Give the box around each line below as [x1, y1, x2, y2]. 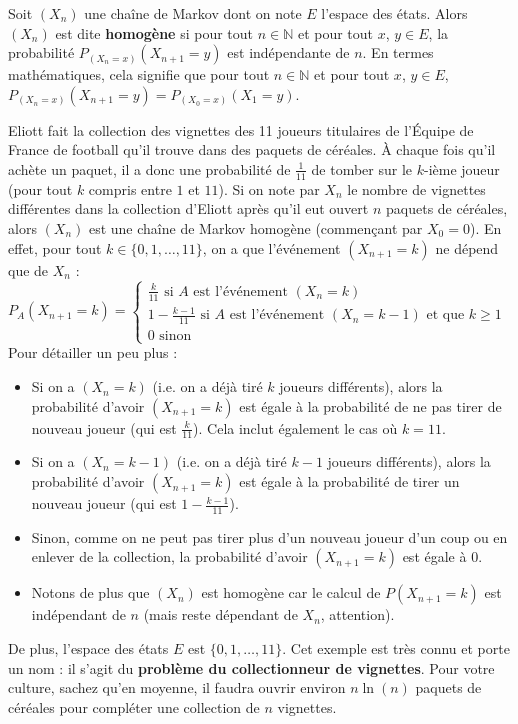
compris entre [88, 178, 172, 199]
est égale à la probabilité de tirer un [239, 471, 460, 492]
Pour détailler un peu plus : [8, 342, 178, 363]
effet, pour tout [8, 237, 102, 258]
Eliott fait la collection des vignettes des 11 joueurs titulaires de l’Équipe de [8, 119, 474, 140]
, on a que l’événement [202, 237, 341, 258]
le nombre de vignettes [347, 178, 486, 199]
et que [426, 308, 465, 323]
